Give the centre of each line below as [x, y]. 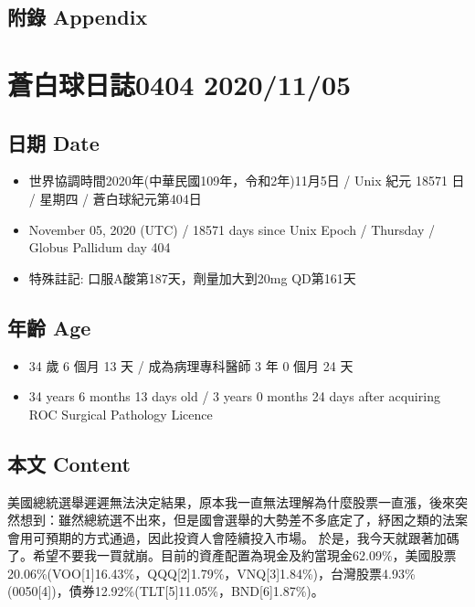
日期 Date [53, 142]
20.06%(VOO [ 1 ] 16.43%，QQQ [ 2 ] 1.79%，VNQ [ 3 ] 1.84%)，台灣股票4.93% [211, 573]
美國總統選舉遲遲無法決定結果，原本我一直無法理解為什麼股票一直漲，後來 [231, 501]
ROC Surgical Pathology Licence [121, 414]
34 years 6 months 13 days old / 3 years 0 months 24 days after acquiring [234, 396]
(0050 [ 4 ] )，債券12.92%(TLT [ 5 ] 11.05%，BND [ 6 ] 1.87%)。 [166, 591]
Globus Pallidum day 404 [100, 247]
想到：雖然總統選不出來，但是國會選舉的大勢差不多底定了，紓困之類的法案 [243, 520]
